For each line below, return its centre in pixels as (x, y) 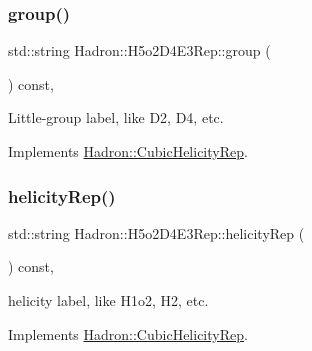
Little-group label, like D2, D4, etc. (116, 117)
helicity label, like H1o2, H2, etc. (108, 300)
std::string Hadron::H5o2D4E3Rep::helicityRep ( (156, 232)
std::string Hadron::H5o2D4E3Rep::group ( (139, 50)
